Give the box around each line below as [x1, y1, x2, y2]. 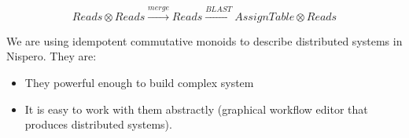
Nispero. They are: [6, 48, 97, 64]
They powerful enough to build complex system [24, 74, 254, 90]
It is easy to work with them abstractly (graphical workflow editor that [24, 100, 368, 117]
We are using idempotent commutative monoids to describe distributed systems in [6, 32, 403, 49]
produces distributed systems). [24, 116, 172, 133]
